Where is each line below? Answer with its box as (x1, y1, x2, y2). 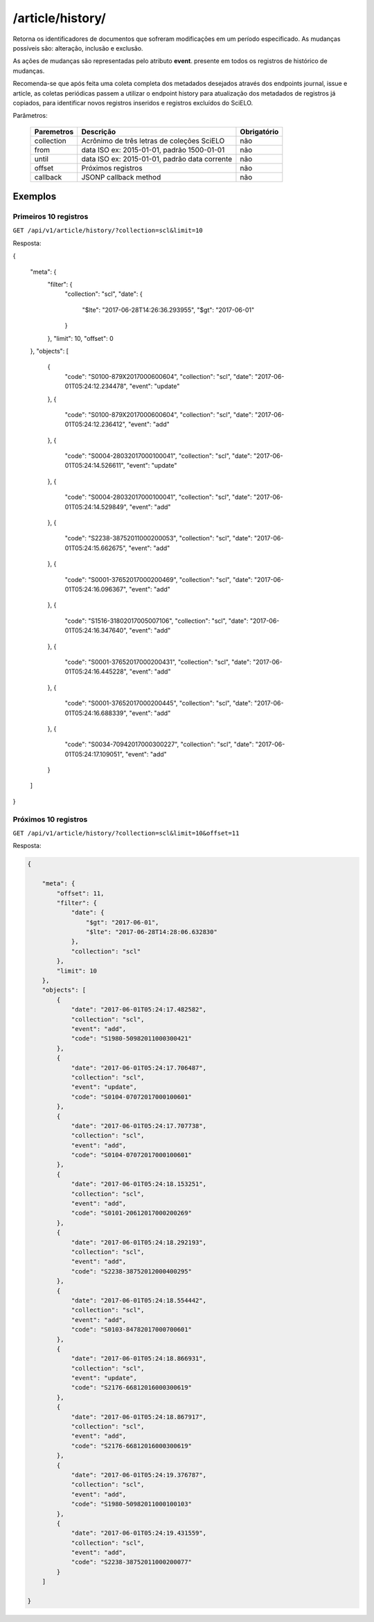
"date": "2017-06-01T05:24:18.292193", (71, 1238, 207, 1246)
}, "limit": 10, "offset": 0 (47, 334, 114, 342)
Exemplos (12, 191, 57, 202)
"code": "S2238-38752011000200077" (71, 1558, 192, 1566)
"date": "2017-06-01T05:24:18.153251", (71, 1180, 207, 1188)
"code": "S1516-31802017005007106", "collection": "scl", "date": (64, 617, 249, 625)
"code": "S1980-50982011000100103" (71, 1500, 192, 1508)
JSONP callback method (81, 172, 161, 182)
